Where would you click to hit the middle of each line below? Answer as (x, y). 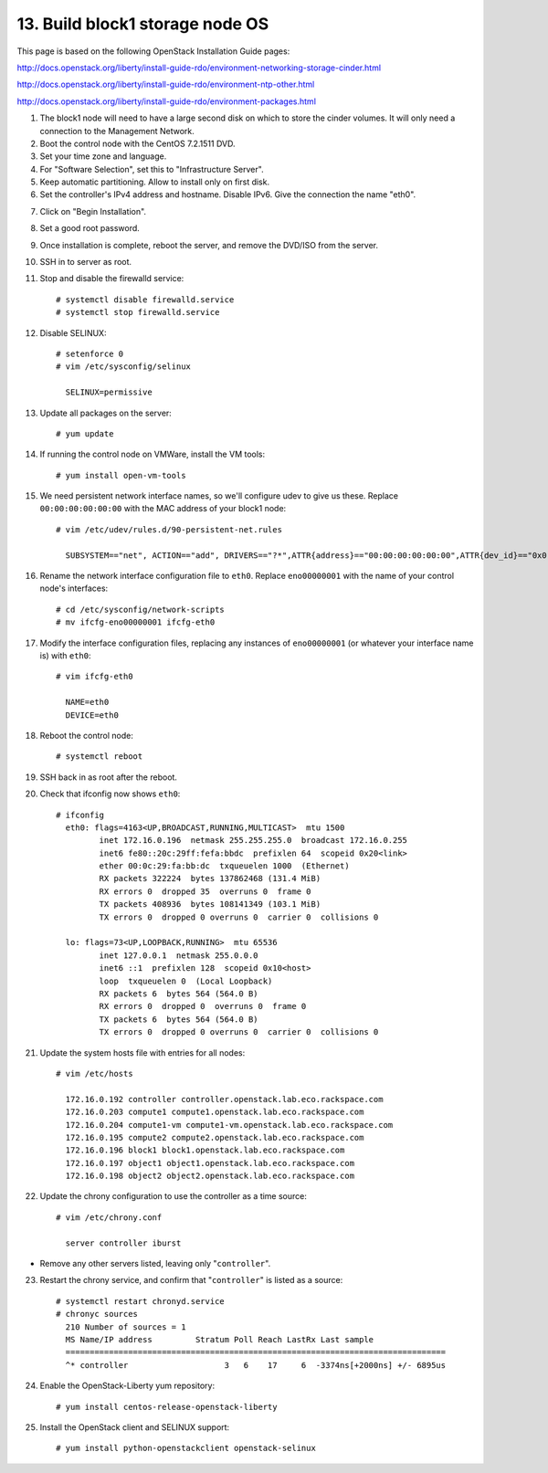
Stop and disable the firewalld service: (112, 279)
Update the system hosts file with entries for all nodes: (142, 1052)
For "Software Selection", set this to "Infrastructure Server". (152, 169)
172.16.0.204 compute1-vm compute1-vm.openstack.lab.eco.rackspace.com (229, 1125)
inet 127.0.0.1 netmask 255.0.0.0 (179, 955)
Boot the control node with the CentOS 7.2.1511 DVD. (137, 143)
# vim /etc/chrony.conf (109, 1217)
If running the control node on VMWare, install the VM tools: (153, 454)
